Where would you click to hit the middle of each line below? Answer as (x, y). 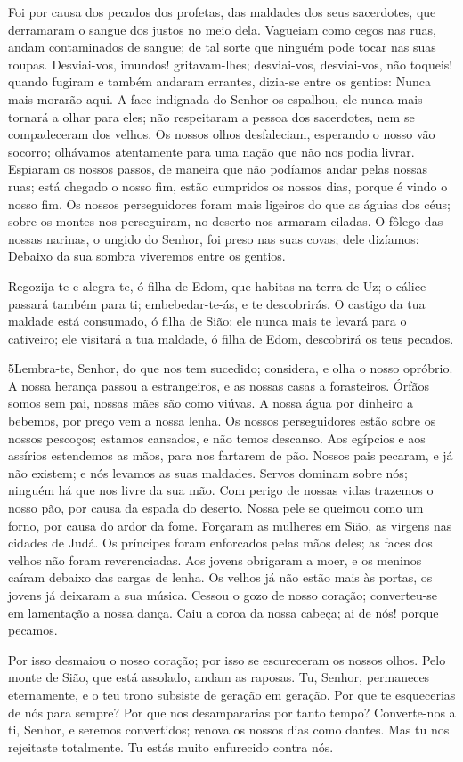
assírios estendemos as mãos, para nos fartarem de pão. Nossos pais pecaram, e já (231, 455)
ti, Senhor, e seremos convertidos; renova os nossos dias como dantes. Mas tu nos (229, 730)
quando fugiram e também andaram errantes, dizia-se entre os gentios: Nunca (219, 81)
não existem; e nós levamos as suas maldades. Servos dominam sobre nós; (208, 472)
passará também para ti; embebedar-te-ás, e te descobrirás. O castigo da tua (217, 303)
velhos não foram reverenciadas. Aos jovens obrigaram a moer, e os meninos (215, 559)
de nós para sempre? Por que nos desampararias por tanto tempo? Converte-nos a (232, 712)
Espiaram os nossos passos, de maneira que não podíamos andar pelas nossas (218, 169)
